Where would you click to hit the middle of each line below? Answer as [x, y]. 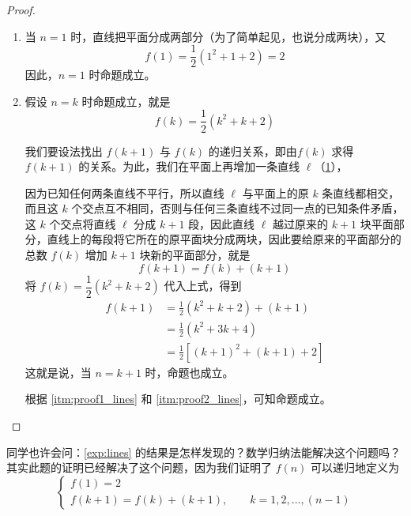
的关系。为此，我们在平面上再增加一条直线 [189, 166]
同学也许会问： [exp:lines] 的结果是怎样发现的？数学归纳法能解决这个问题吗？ [204, 452]
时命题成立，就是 [126, 101]
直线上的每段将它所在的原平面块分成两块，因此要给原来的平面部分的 [224, 239]
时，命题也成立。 [189, 372]
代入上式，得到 [203, 286]
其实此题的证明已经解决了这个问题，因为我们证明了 [139, 467]
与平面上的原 [275, 192]
